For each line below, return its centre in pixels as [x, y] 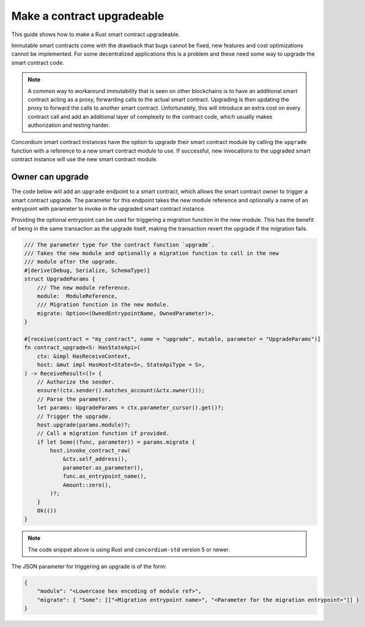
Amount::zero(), [87, 485]
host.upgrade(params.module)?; [84, 425]
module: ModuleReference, [78, 296]
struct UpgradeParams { [60, 279]
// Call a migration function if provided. [103, 433]
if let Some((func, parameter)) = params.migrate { [116, 442]
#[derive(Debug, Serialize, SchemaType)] [87, 270]
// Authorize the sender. [76, 382]
